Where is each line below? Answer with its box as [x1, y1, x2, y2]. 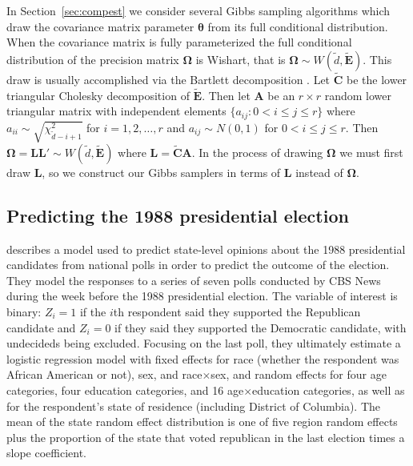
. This [363, 50, 392, 67]
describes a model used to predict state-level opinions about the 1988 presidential [6, 240, 406, 257]
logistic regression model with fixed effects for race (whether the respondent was [6, 350, 399, 367]
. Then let [202, 86, 251, 103]
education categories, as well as [252, 381, 405, 398]
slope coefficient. [6, 444, 87, 461]
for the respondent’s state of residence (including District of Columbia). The [6, 397, 381, 414]
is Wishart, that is [195, 50, 286, 67]
